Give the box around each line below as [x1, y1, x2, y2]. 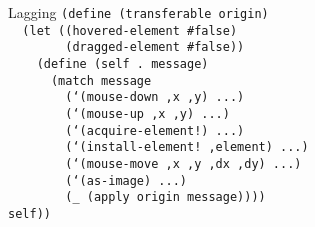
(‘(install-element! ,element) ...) [65, 140, 309, 155]
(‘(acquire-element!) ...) [65, 123, 245, 138]
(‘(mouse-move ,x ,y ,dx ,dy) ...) [65, 156, 302, 171]
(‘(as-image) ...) [65, 173, 187, 188]
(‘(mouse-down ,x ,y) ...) [65, 90, 245, 105]
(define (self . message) [36, 56, 209, 71]
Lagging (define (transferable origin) [8, 2, 269, 22]
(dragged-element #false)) [65, 40, 245, 55]
